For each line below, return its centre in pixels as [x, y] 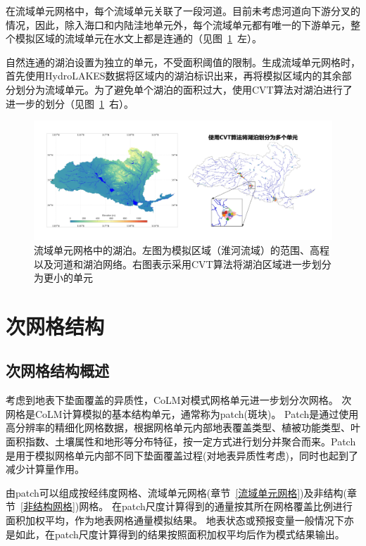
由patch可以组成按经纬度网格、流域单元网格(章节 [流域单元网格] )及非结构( [176, 492]
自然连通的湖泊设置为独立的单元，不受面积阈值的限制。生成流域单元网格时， [183, 62]
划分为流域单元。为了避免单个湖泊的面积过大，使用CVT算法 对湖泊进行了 [184, 89]
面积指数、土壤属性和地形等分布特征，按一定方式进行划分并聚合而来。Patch [181, 442]
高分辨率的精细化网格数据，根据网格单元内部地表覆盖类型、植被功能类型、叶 [183, 427]
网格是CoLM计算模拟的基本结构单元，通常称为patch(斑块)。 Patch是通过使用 [182, 413]
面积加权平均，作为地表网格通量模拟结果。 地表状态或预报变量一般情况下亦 [180, 520]
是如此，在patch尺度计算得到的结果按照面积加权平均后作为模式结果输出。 [175, 534]
